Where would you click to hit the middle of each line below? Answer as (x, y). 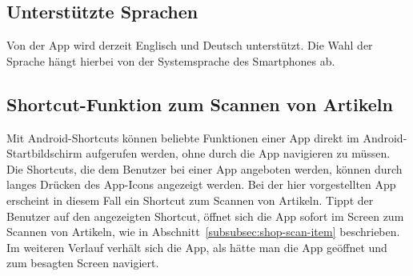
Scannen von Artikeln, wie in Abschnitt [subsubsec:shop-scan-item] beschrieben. (203, 232)
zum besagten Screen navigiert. (83, 263)
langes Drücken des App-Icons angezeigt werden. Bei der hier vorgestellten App (201, 184)
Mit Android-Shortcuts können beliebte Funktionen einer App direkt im (183, 137)
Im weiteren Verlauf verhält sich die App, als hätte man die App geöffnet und (197, 247)
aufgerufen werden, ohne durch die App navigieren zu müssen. (238, 153)
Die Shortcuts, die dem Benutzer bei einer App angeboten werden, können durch (204, 168)
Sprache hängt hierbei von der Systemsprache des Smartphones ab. (171, 60)
